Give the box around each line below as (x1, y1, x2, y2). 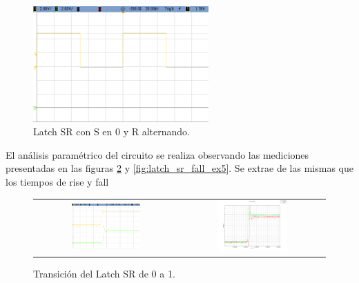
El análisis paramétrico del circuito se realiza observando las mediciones (6, 147, 309, 162)
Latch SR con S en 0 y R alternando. (33, 124, 190, 139)
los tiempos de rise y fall (6, 174, 109, 188)
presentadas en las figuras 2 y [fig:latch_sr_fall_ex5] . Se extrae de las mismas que (6, 161, 353, 175)
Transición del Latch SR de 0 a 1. (33, 266, 175, 281)
